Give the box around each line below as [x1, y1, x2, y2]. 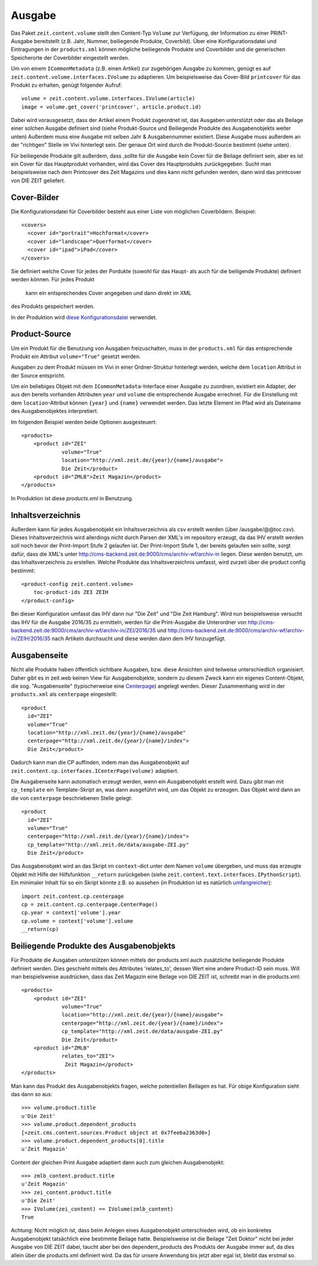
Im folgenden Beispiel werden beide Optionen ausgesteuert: [11, 418, 157, 425]
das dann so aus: [11, 1090, 52, 1097]
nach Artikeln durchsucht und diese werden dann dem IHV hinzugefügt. [51, 635, 226, 642]
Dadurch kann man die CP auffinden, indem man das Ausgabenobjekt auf [11, 759, 190, 766]
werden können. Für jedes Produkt [11, 276, 95, 283]
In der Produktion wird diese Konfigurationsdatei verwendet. [11, 313, 157, 321]
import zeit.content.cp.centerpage [21, 893, 124, 900]
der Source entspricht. [11, 372, 66, 379]
